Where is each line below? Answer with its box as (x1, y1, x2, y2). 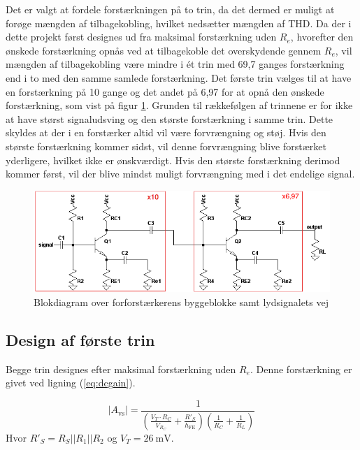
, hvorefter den (290, 29, 354, 44)
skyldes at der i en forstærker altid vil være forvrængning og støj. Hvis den (6, 125, 326, 140)
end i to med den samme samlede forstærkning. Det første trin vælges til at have (6, 70, 352, 85)
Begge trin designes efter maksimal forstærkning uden (6, 361, 236, 376)
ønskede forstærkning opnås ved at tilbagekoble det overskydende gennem (6, 43, 322, 57)
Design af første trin (6, 328, 155, 350)
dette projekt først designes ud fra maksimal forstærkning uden (6, 29, 277, 44)
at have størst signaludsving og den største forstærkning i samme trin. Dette (6, 111, 333, 126)
